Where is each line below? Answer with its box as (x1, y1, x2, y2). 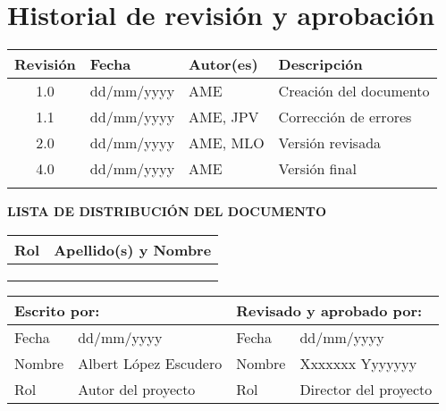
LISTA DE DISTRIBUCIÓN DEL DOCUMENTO (7, 202, 327, 221)
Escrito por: (14, 299, 100, 321)
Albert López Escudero (78, 352, 223, 373)
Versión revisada (278, 132, 382, 154)
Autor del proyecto (78, 378, 196, 399)
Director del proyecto (299, 378, 433, 399)
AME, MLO (189, 132, 265, 154)
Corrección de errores (278, 106, 412, 128)
